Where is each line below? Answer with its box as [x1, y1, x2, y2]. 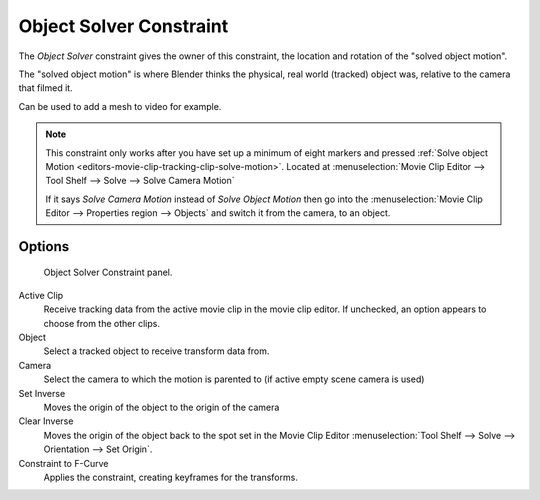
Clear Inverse [18, 415, 74, 427]
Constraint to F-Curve [18, 457, 109, 469]
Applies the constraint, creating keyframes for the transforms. [43, 471, 299, 483]
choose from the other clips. [43, 317, 160, 329]
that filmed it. [18, 82, 74, 94]
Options [18, 238, 70, 255]
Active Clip [18, 289, 64, 301]
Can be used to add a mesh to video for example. [18, 100, 222, 112]
